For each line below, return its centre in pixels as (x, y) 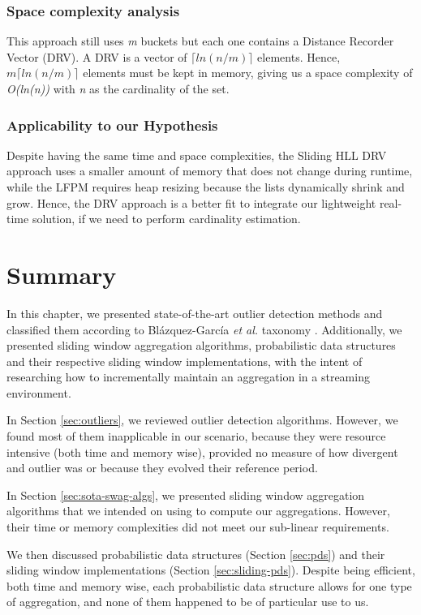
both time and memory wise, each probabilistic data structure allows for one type (209, 585)
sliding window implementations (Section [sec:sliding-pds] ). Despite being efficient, (211, 570)
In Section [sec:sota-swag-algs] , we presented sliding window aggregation (186, 495)
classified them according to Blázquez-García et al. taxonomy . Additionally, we (204, 329)
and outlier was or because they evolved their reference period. (162, 468)
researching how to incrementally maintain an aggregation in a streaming (188, 377)
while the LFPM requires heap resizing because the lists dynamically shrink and (206, 187)
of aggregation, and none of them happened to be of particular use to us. (188, 602)
